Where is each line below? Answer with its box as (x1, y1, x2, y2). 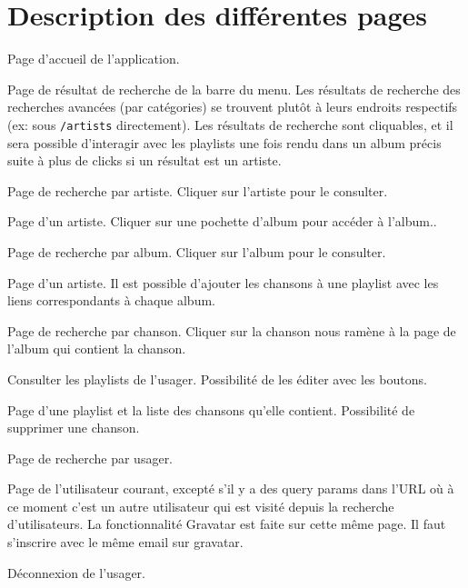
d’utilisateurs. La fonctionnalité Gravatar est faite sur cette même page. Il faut (7, 514, 446, 533)
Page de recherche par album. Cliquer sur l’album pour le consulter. (7, 242, 386, 261)
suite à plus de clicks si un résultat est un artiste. (7, 151, 282, 170)
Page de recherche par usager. (7, 448, 174, 467)
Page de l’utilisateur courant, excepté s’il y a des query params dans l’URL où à (7, 479, 454, 498)
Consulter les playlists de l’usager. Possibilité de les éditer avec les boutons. (7, 369, 427, 388)
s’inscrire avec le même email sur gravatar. (7, 533, 244, 552)
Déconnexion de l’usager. (7, 563, 145, 582)
